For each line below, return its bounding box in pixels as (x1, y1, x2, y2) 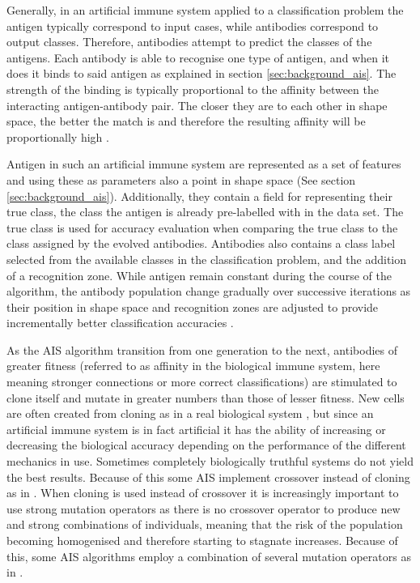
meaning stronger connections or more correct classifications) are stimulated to (6, 373, 397, 390)
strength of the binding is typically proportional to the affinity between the (6, 80, 379, 97)
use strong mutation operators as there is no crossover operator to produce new (6, 500, 401, 517)
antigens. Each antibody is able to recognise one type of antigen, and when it (6, 49, 389, 66)
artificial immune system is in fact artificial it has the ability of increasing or (6, 420, 386, 437)
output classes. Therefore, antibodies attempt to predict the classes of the (6, 33, 372, 50)
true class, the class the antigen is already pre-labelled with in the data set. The (6, 203, 404, 220)
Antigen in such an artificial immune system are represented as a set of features (6, 155, 401, 172)
